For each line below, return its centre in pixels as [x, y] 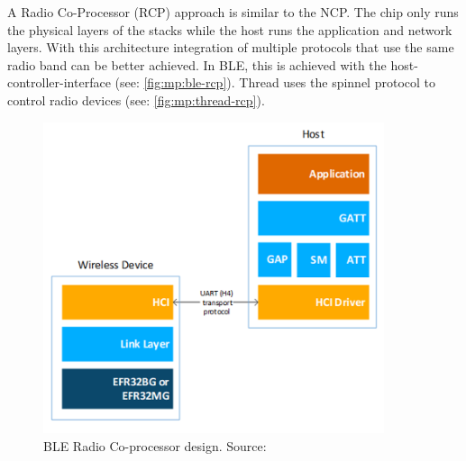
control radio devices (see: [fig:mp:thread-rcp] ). [136, 99]
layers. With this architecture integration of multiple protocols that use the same [231, 47]
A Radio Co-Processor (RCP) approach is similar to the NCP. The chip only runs [233, 12]
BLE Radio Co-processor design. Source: [155, 445]
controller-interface [59, 82]
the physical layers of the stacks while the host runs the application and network [230, 29]
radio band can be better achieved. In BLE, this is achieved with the [197, 64]
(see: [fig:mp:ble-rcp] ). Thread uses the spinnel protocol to [275, 82]
